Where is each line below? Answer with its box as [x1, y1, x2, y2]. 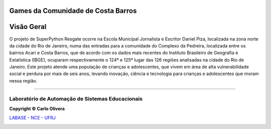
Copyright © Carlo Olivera [9, 105, 65, 112]
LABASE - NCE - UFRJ [9, 115, 56, 121]
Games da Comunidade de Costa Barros [9, 6, 137, 15]
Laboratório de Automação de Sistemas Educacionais [9, 95, 143, 102]
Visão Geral [9, 22, 47, 31]
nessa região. [9, 77, 38, 83]
